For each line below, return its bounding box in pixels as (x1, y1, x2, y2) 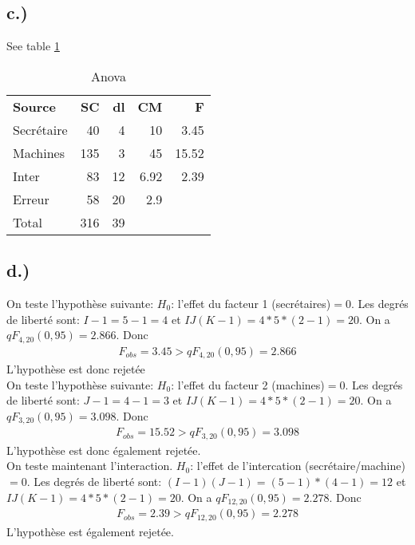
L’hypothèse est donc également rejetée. (6, 441, 201, 458)
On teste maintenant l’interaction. (6, 457, 173, 474)
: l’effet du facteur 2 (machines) (171, 376, 325, 393)
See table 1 (6, 38, 60, 54)
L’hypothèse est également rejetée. (6, 523, 174, 539)
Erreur (13, 189, 49, 208)
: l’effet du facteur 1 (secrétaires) (171, 295, 331, 311)
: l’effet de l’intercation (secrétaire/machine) (190, 457, 405, 474)
